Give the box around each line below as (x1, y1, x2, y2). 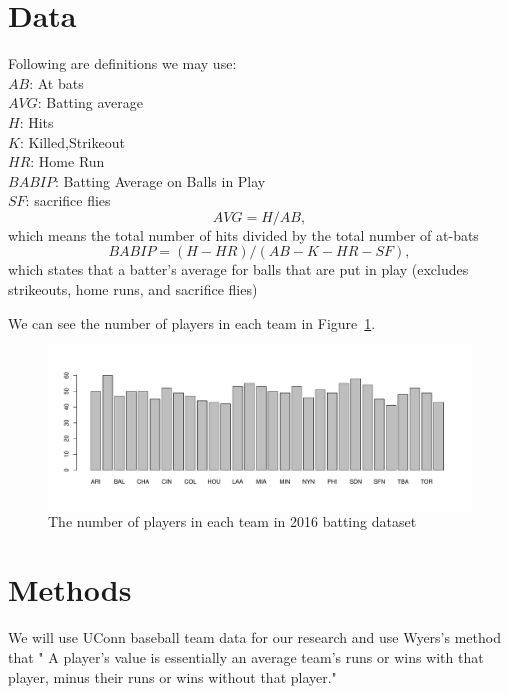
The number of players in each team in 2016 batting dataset (48, 510, 417, 531)
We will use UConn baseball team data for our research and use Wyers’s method (8, 627, 501, 648)
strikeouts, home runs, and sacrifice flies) (8, 279, 258, 300)
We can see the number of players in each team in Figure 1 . (8, 312, 376, 333)
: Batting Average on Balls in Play (54, 170, 266, 191)
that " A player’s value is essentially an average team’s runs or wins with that (8, 646, 484, 667)
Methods (8, 569, 132, 610)
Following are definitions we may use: (8, 53, 237, 74)
